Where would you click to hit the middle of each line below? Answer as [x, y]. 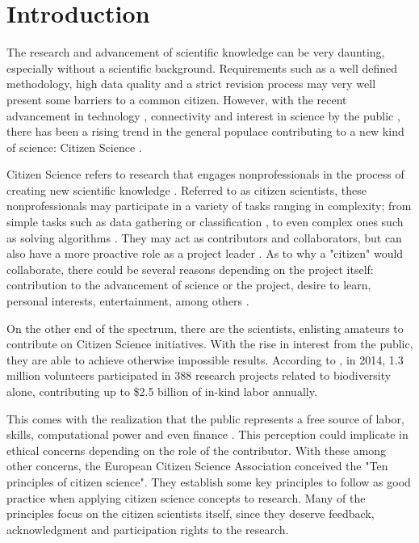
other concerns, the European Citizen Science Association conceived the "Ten [197, 466]
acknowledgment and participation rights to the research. [148, 529]
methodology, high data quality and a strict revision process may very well [191, 84]
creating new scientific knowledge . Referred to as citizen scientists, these [186, 189]
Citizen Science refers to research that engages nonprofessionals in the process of [205, 174]
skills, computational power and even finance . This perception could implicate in [207, 434]
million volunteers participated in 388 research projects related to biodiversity [199, 375]
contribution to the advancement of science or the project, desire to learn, [189, 285]
